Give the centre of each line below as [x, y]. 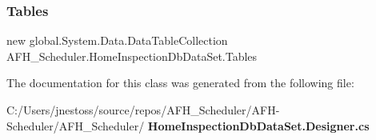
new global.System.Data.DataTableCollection [117, 40]
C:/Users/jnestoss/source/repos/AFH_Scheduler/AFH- [143, 110]
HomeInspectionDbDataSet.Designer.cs [258, 125]
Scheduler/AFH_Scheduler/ [76, 125]
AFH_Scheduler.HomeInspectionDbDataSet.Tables [132, 56]
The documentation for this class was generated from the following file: [180, 83]
